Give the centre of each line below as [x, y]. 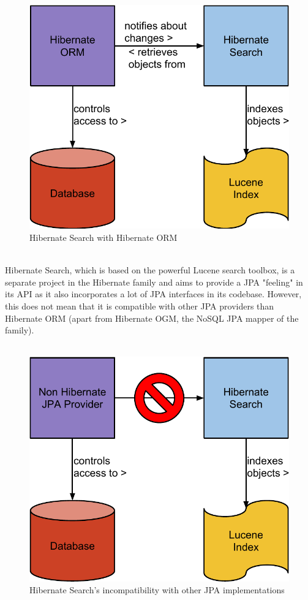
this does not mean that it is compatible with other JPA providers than [140, 306]
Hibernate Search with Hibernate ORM [103, 237]
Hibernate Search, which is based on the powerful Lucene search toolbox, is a [150, 270]
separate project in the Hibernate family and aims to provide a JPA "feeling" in [154, 282]
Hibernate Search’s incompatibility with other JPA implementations [157, 590]
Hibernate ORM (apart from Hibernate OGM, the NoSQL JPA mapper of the [152, 318]
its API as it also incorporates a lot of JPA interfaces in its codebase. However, [153, 294]
